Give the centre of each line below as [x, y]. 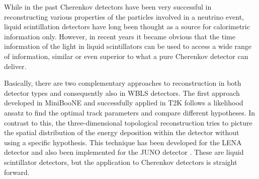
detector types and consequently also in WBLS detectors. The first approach [122, 93]
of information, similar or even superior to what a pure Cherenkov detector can [126, 56]
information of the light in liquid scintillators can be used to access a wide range [128, 46]
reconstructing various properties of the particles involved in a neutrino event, [124, 16]
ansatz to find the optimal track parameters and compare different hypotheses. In [130, 112]
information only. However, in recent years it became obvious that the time [120, 36]
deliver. [15, 66]
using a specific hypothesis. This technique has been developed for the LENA [123, 142]
